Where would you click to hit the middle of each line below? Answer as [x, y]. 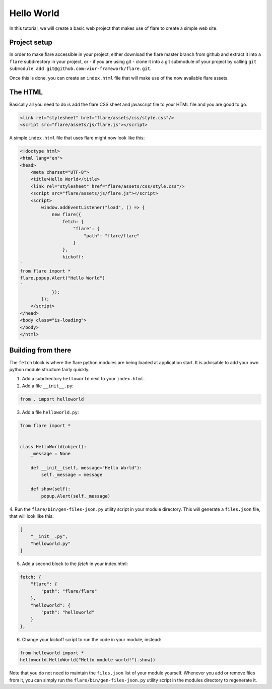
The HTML [26, 92]
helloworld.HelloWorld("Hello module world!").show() [88, 660]
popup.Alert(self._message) [76, 496]
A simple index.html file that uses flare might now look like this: [77, 137]
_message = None [50, 454]
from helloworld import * [52, 653]
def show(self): [50, 489]
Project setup [31, 43]
